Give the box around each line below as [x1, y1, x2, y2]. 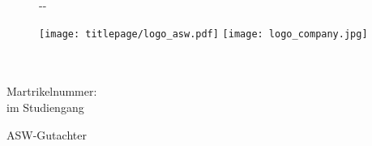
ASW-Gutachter [6, 126, 87, 143]
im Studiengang [6, 99, 84, 116]
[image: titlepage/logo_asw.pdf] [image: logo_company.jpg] [39, 28, 368, 40]
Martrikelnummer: [6, 83, 97, 100]
